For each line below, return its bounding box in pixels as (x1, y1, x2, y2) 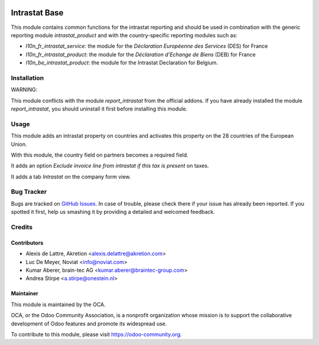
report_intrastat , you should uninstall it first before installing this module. (11, 105, 188, 112)
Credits (11, 223, 32, 231)
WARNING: (11, 86, 38, 93)
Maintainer (11, 290, 38, 297)
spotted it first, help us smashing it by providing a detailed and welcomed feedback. (11, 209, 215, 216)
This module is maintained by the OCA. (11, 301, 106, 308)
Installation (11, 74, 44, 82)
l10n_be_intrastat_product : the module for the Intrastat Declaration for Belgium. (25, 59, 219, 66)
